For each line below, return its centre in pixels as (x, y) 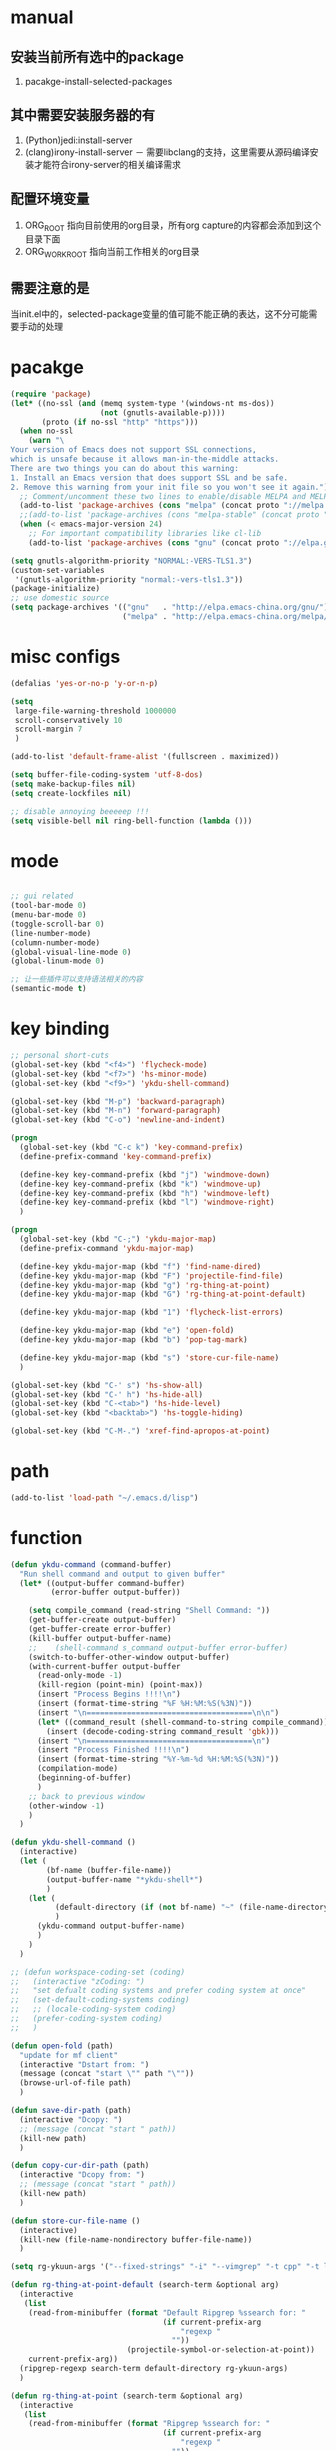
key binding (60, 1028)
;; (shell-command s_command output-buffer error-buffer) (158, 1647)
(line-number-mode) (51, 933)
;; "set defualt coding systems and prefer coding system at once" (158, 1991)
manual (42, 17)
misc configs (65, 657)
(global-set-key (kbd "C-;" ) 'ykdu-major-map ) (118, 1239)
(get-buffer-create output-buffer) (102, 1620)
